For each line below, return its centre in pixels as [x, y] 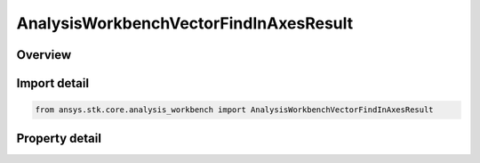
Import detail [52, 83]
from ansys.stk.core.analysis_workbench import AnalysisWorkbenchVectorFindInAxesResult [235, 110]
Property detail [59, 138]
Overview [44, 55]
